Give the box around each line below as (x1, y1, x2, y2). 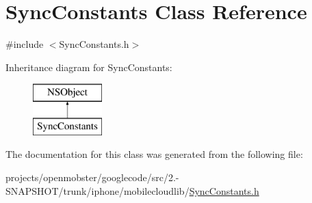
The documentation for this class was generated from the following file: (5, 147, 303, 161)
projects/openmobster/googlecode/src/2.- (5, 170, 179, 185)
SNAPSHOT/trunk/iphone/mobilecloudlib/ (5, 183, 190, 198)
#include (5, 37, 44, 51)
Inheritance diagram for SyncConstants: (5, 59, 172, 74)
